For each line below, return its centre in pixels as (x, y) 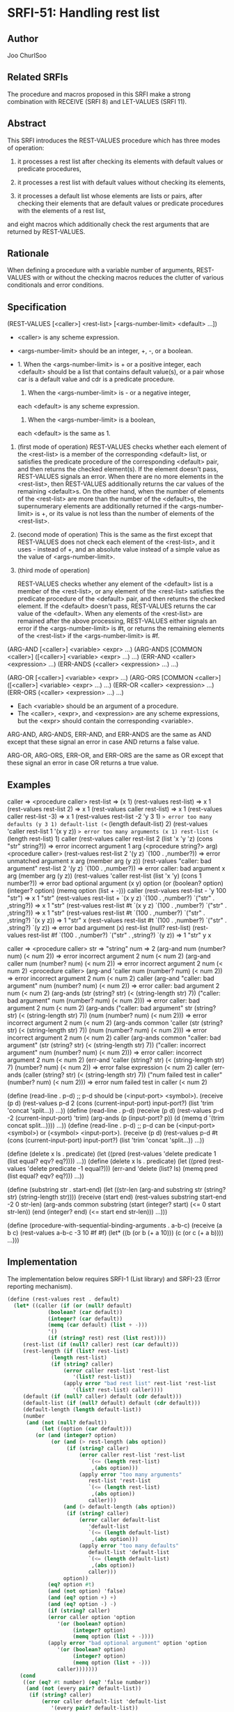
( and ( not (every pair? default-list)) (83, 1689)
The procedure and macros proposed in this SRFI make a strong (99, 94)
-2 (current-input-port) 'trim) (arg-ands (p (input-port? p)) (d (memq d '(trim (116, 1118)
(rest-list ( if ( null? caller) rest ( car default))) (101, 1345)
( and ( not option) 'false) (87, 1591)
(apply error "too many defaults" (129, 1546)
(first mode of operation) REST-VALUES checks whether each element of (122, 447)
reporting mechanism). (40, 1286)
